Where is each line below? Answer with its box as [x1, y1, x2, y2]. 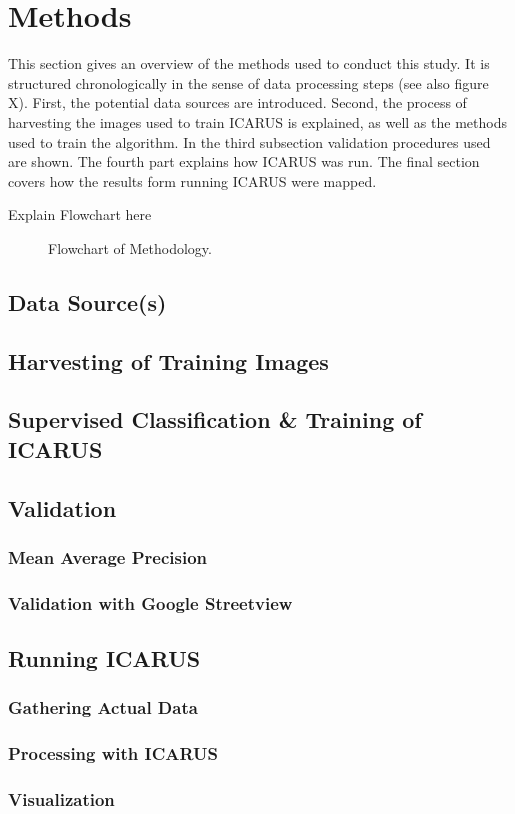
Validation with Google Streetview [8, 590, 293, 615]
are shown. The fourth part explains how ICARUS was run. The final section [8, 151, 480, 172]
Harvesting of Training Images [8, 345, 329, 376]
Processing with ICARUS [8, 741, 219, 766]
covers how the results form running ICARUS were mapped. [8, 170, 377, 191]
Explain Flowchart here [8, 204, 152, 225]
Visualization [8, 787, 115, 812]
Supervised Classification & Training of [8, 404, 422, 435]
